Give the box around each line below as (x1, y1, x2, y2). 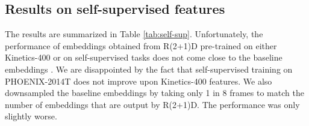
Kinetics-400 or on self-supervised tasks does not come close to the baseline (5, 51, 282, 64)
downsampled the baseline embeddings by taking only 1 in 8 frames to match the (5, 86, 304, 99)
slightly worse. (5, 110, 57, 122)
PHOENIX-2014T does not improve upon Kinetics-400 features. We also (5, 74, 272, 87)
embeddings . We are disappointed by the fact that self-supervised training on (5, 62, 293, 75)
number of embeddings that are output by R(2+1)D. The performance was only (5, 98, 300, 110)
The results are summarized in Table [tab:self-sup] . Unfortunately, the (5, 28, 263, 40)
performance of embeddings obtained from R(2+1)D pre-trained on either (5, 39, 277, 52)
